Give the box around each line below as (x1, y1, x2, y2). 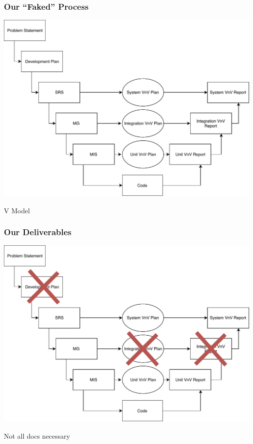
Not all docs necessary (4, 430, 70, 441)
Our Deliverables (4, 226, 72, 238)
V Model (4, 205, 30, 215)
